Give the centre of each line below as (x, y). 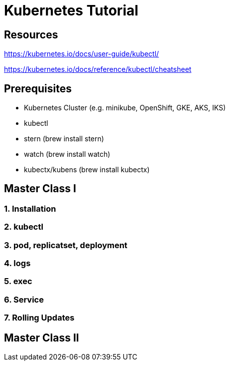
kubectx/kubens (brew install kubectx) (87, 170)
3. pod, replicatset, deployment (66, 245)
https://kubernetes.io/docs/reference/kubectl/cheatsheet (98, 69)
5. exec (18, 281)
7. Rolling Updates (39, 318)
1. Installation (30, 208)
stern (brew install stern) (64, 139)
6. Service (24, 299)
